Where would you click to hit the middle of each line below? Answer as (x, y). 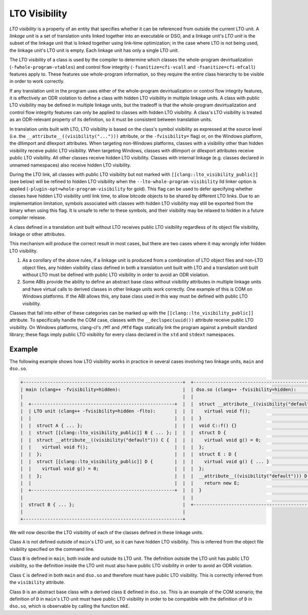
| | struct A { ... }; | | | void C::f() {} (129, 425)
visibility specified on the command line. (52, 549)
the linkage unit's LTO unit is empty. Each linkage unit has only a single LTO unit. (94, 50)
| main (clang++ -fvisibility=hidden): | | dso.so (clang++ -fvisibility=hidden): (158, 389)
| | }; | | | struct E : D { (129, 454)
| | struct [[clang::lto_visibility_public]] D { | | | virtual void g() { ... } (145, 461)
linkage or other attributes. (38, 234)
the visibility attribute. (37, 582)
